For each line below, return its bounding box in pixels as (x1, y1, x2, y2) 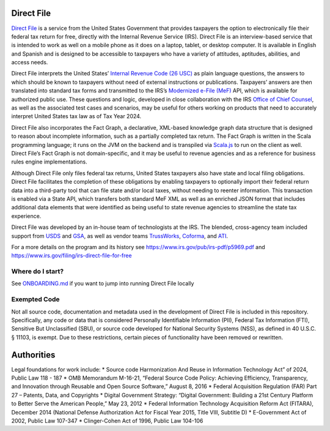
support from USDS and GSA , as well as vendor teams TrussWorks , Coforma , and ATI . (11, 232, 229, 239)
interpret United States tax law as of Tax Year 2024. (11, 113, 142, 120)
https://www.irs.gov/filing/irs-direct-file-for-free (11, 252, 132, 260)
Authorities (11, 350, 56, 360)
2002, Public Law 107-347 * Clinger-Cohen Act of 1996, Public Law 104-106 (11, 417, 204, 424)
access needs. (11, 59, 48, 66)
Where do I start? (11, 267, 64, 275)
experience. (11, 212, 42, 220)
